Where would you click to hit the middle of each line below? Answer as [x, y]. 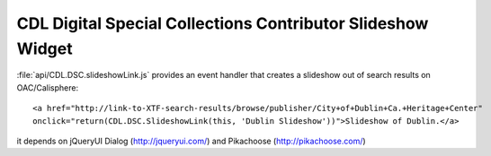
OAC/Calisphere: [48, 87]
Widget [45, 48]
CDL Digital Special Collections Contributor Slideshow [223, 23]
